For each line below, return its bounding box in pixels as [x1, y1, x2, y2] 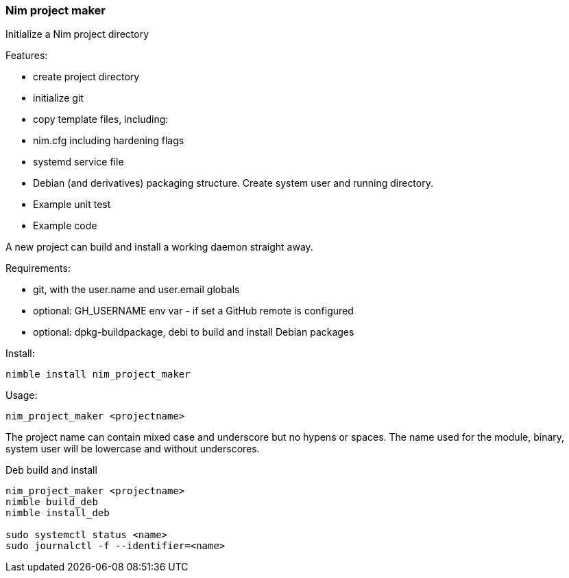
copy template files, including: [33, 113, 169, 126]
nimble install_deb [5, 507, 110, 519]
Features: [5, 49, 48, 62]
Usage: [5, 389, 38, 402]
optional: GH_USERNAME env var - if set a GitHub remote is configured [33, 305, 354, 317]
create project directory [33, 71, 140, 83]
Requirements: [5, 262, 71, 275]
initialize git [33, 92, 84, 104]
